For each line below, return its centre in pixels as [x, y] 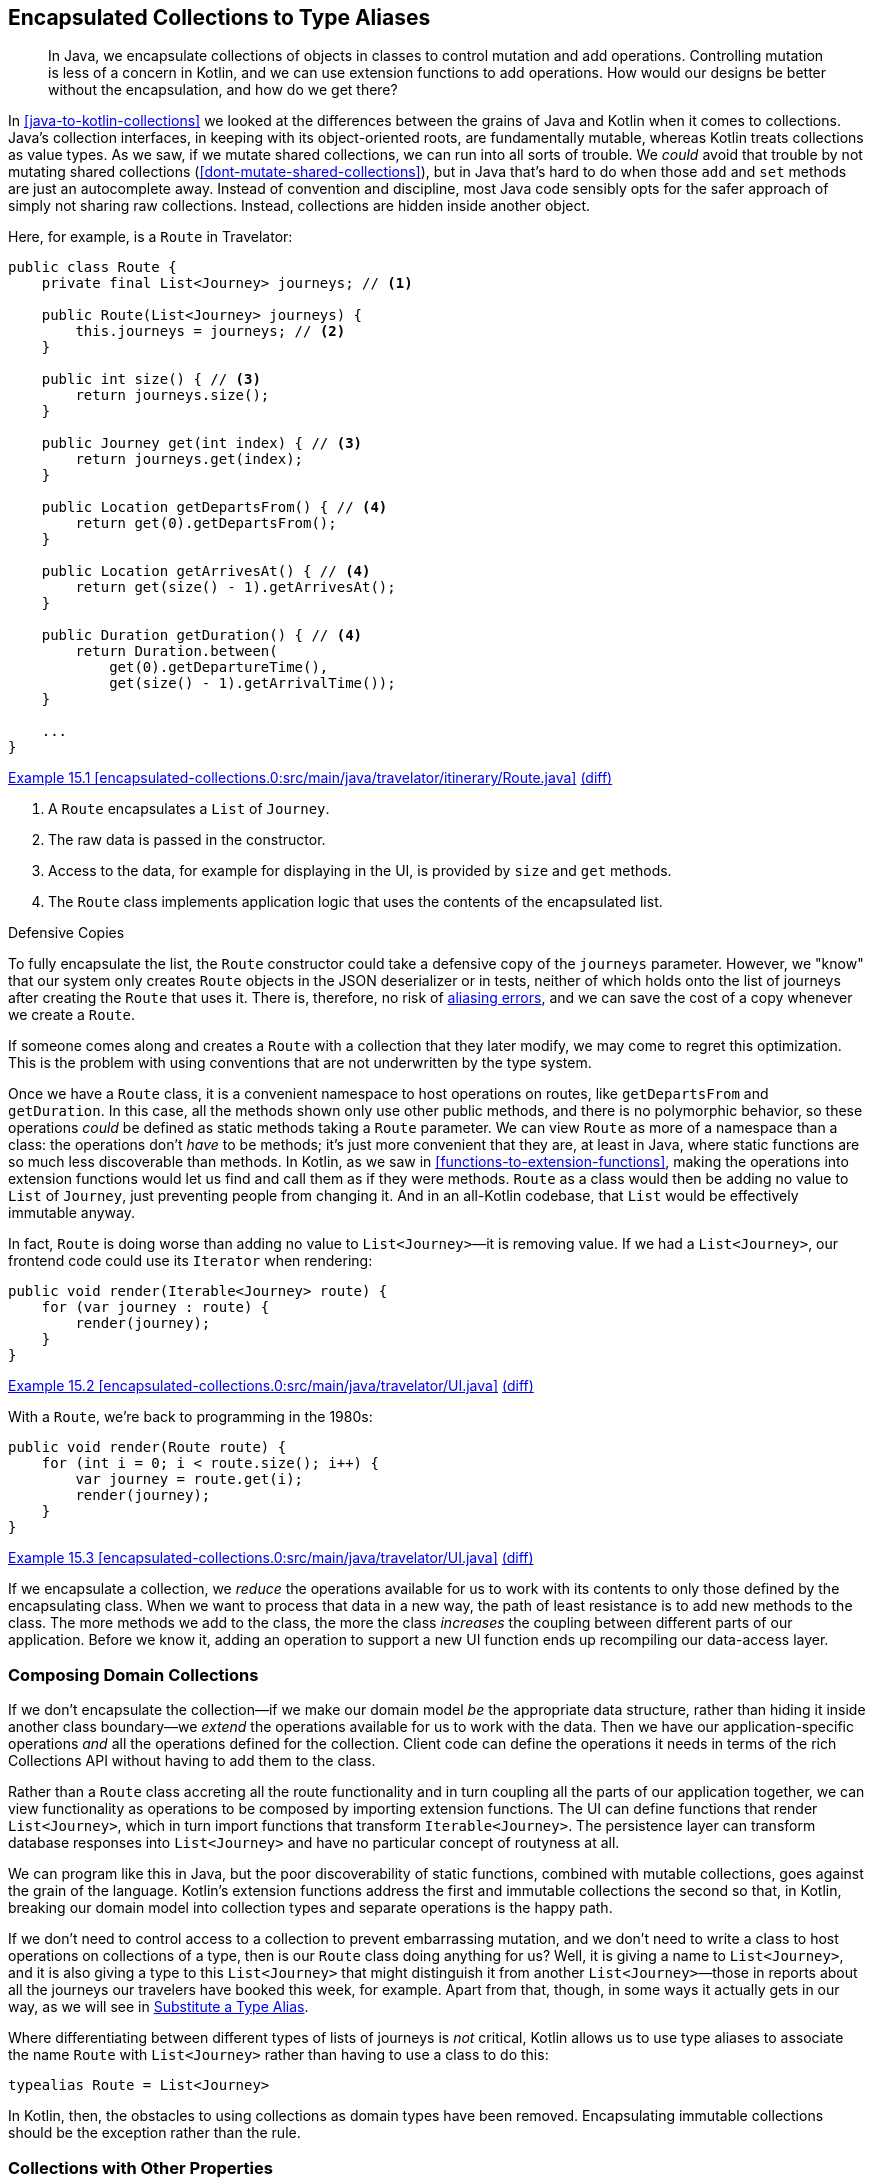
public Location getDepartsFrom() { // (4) [214, 507]
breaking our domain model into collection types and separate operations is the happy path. [310, 1908]
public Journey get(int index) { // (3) [202, 443]
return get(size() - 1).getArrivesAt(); [235, 587]
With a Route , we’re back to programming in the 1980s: [190, 1417]
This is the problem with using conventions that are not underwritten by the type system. [300, 1063]
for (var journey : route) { [155, 1307]
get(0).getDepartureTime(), [219, 667]
